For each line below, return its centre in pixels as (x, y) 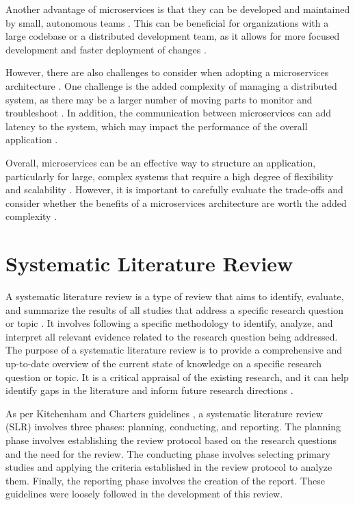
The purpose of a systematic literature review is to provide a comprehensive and (174, 350)
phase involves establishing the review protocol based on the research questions (171, 440)
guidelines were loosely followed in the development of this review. (144, 494)
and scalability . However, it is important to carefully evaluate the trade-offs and (174, 189)
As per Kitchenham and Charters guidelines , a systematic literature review (164, 413)
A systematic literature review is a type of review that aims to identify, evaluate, (175, 296)
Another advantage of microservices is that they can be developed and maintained (178, 9)
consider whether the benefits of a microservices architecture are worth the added (176, 202)
